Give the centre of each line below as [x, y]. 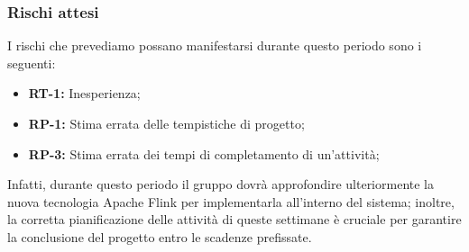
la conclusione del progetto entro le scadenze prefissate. [160, 236]
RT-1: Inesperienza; [84, 93]
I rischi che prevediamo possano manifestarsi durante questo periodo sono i [215, 45]
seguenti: [32, 63]
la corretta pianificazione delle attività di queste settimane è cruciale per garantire [234, 219]
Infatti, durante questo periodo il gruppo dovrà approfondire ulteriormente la [221, 184]
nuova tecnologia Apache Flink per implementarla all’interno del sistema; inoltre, [231, 201]
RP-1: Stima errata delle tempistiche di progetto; [166, 123]
